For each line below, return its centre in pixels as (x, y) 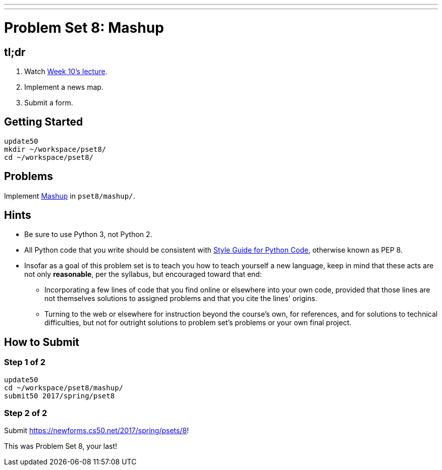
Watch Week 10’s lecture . (66, 71)
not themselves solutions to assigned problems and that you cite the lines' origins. (181, 299)
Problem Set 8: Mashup (84, 27)
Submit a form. (49, 102)
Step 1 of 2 (25, 362)
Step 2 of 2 (26, 413)
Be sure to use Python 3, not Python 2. (88, 234)
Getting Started (44, 122)
